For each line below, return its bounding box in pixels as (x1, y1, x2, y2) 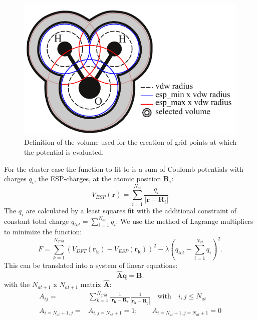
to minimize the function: (4, 226, 82, 237)
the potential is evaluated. (24, 147, 104, 157)
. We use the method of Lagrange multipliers (116, 215, 253, 226)
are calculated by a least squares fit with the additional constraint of (26, 205, 236, 215)
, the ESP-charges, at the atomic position (34, 173, 161, 184)
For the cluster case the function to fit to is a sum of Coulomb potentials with (4, 163, 243, 174)
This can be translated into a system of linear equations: (4, 260, 178, 270)
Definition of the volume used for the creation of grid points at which (24, 137, 236, 147)
